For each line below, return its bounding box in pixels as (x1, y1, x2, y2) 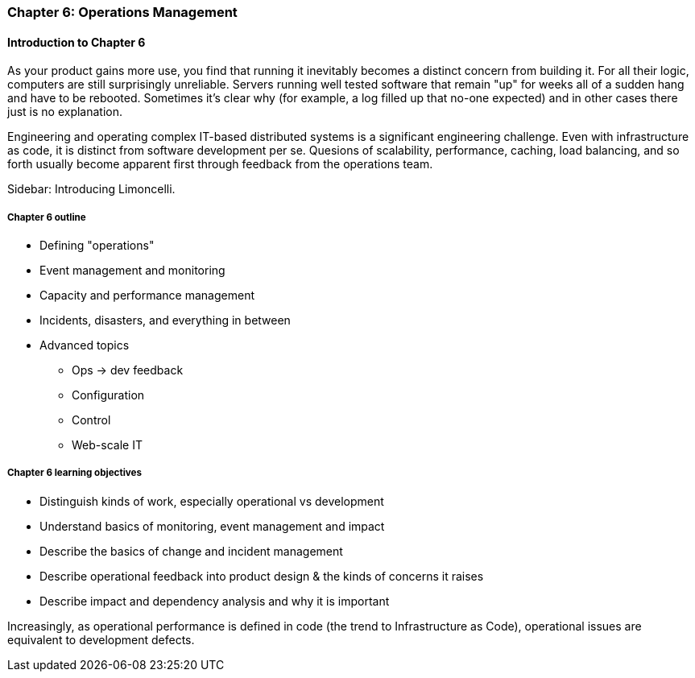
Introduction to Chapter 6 (7, 35, 146, 49)
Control (72, 413, 111, 427)
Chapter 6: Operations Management (7, 4, 238, 20)
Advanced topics (39, 338, 130, 352)
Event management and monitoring (39, 263, 225, 277)
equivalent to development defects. (7, 632, 195, 647)
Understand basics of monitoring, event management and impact (39, 519, 385, 533)
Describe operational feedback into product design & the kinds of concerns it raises (39, 568, 484, 583)
